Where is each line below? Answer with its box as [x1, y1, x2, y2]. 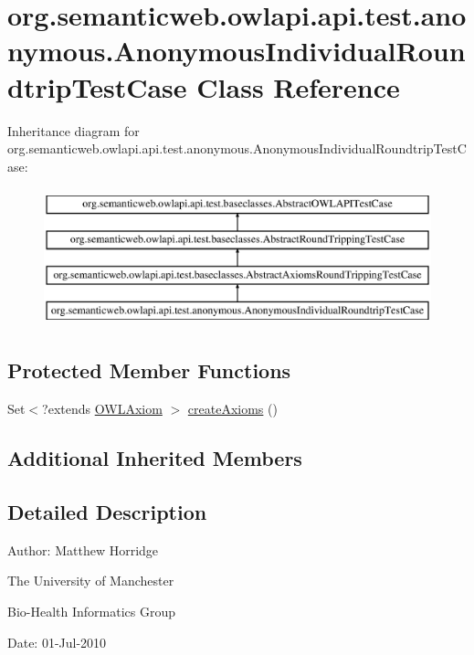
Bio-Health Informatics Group [7, 602, 176, 621]
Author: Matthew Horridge [7, 540, 159, 559]
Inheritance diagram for [7, 121, 140, 140]
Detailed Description [7, 498, 207, 526]
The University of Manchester [7, 571, 174, 590]
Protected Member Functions [7, 356, 291, 385]
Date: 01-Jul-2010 [7, 632, 107, 651]
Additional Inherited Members [7, 444, 302, 472]
